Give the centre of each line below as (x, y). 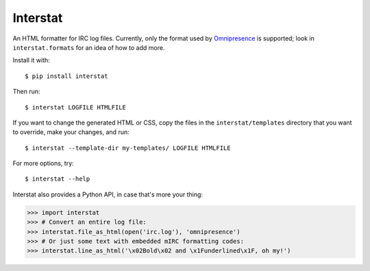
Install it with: (32, 60)
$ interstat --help (58, 179)
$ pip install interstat (66, 76)
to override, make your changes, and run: (71, 132)
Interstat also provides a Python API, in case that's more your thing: (108, 194)
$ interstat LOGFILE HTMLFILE (76, 107)
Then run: (26, 92)
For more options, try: (44, 164)
